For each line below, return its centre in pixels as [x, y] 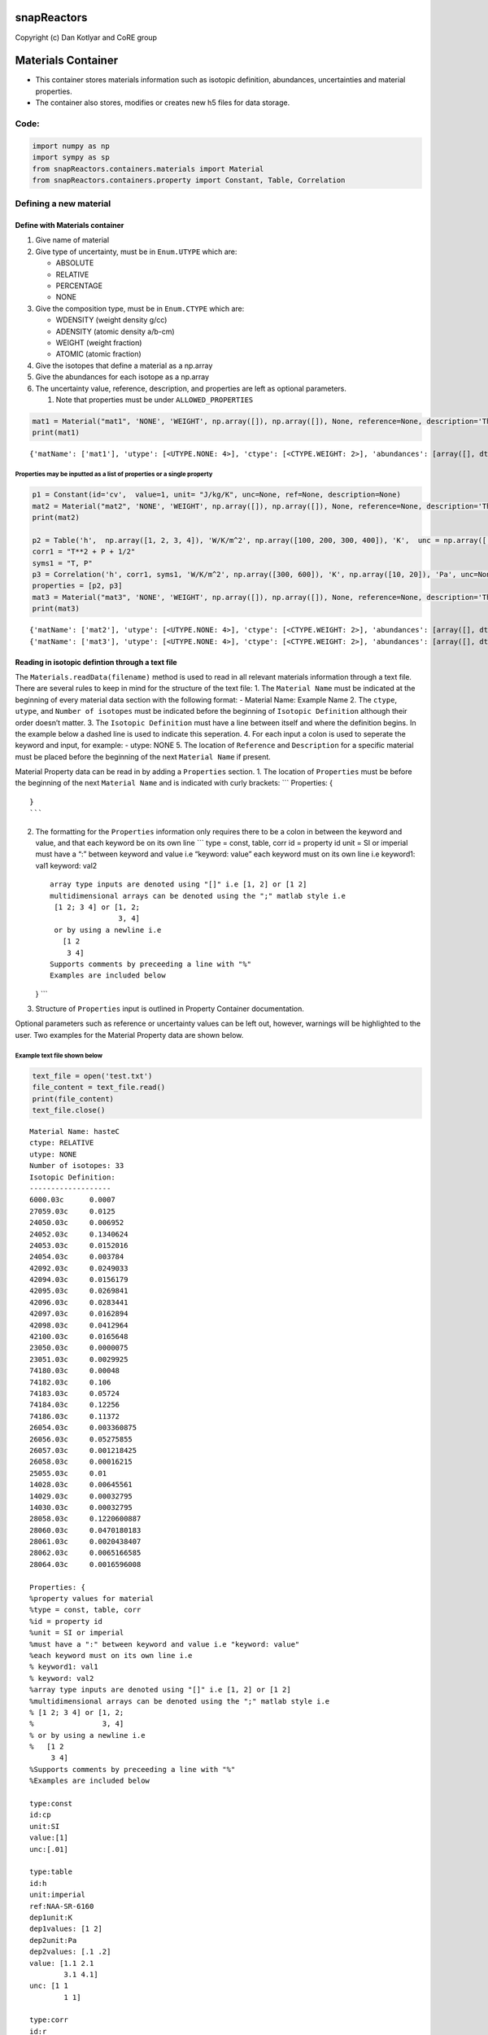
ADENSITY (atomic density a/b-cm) [115, 331]
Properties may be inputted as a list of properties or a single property [114, 475]
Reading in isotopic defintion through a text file [96, 662]
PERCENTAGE [79, 286]
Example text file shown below [59, 1055]
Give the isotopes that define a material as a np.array [124, 365]
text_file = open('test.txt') [92, 1076]
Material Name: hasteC [75, 1131]
